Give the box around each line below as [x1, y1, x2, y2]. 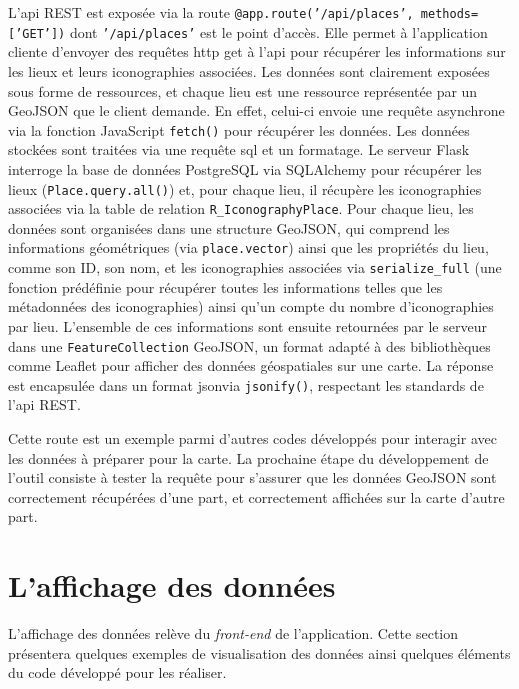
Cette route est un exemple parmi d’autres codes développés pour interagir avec [8, 428, 497, 449]
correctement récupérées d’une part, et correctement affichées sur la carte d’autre [8, 486, 505, 507]
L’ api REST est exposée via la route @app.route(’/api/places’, [8, 2, 414, 22]
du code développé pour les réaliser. [8, 662, 227, 683]
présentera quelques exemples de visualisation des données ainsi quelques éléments [8, 642, 511, 663]
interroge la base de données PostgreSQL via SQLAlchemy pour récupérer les [8, 158, 482, 179]
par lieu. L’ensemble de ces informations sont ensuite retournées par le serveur [8, 315, 487, 336]
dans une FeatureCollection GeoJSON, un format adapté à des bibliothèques [8, 335, 491, 356]
